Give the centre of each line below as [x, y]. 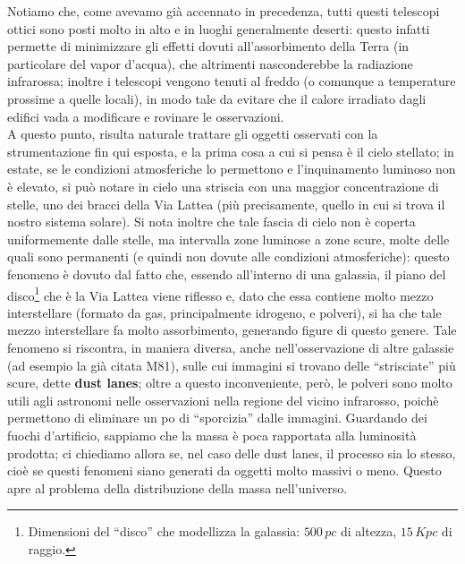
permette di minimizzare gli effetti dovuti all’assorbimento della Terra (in [208, 46]
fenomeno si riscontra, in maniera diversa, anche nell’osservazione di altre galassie [231, 347]
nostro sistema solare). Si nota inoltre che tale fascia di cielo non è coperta [211, 222]
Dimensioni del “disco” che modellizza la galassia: [164, 531]
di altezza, [368, 531]
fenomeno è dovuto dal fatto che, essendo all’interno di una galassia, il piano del [227, 273]
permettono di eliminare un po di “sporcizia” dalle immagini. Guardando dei [217, 418]
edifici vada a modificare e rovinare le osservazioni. [146, 116]
